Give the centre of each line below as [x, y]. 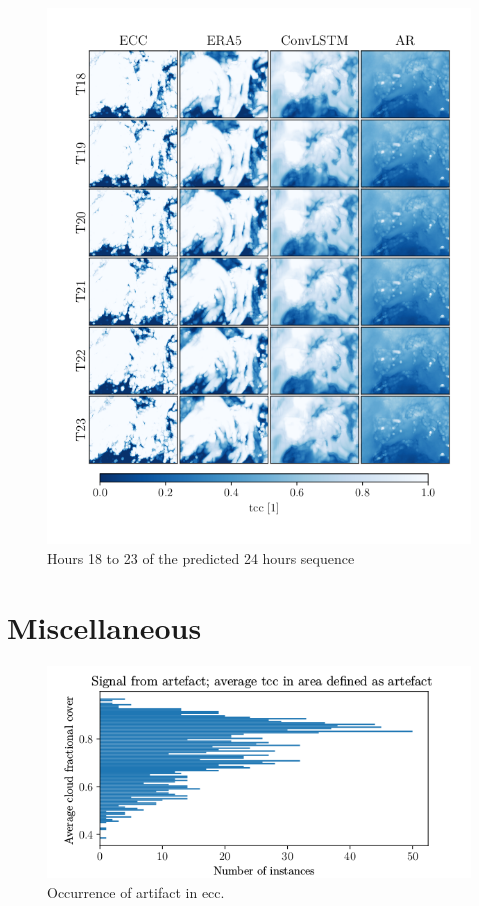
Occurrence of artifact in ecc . [136, 891]
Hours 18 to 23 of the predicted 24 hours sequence [201, 558]
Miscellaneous [104, 626]
